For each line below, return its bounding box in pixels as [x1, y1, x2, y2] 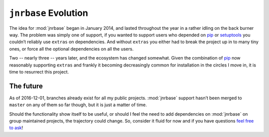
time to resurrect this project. [9, 68, 69, 74]
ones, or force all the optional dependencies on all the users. [9, 46, 134, 52]
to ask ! [9, 125, 23, 131]
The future [9, 82, 43, 90]
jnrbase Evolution [9, 7, 88, 18]
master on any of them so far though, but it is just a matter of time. [9, 102, 147, 108]
